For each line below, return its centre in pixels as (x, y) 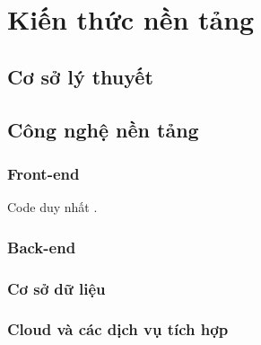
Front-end (43, 173)
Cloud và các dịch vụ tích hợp (118, 329)
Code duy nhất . (52, 207)
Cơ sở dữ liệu (57, 288)
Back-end (42, 247)
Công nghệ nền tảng (103, 129)
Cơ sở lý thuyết (80, 76)
